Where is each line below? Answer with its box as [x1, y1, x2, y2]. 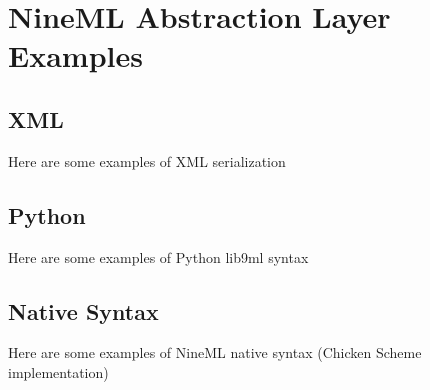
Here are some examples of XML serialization [8, 150, 286, 171]
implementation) [8, 361, 109, 382]
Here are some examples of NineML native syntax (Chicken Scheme [8, 342, 422, 363]
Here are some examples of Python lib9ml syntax [8, 246, 309, 267]
